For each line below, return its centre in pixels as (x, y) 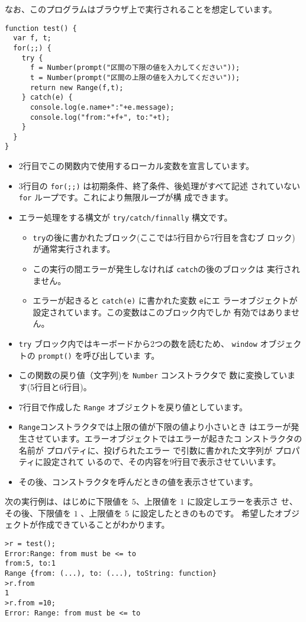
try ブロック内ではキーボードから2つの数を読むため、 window (138, 344)
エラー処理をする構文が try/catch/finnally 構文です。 (125, 217)
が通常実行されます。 (74, 249)
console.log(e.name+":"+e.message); (102, 107)
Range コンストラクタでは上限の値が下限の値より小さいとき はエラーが (155, 427)
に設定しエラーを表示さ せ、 (242, 501)
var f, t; (32, 38)
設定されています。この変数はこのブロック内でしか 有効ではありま (162, 312)
